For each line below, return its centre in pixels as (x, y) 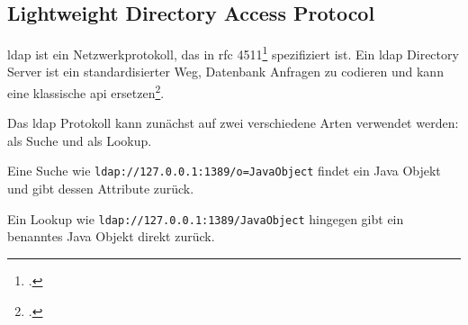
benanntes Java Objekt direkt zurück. (111, 236)
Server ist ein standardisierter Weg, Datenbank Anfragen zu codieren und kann (225, 72)
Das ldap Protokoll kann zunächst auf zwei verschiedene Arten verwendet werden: (233, 123)
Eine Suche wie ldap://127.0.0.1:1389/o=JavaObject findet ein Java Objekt (224, 171)
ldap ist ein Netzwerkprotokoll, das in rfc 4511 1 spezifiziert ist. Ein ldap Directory (233, 53)
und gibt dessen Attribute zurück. (101, 189)
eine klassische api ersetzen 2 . (86, 91)
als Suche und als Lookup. (80, 140)
